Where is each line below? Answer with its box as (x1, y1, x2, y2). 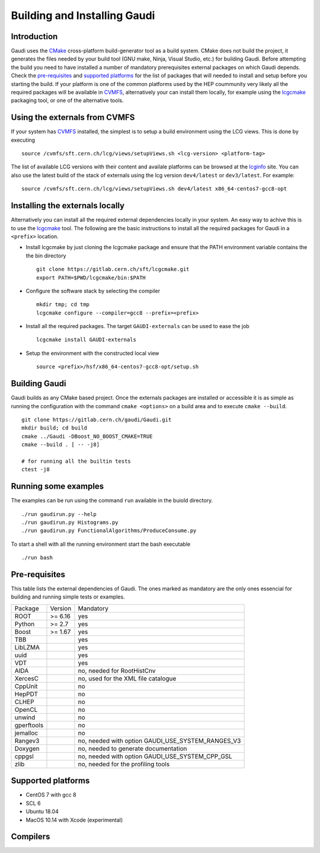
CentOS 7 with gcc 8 (25, 791, 76, 798)
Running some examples (11, 481, 104, 492)
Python (14, 620, 35, 628)
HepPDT (14, 690, 39, 698)
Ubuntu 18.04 (25, 808, 59, 815)
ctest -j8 (21, 466, 50, 473)
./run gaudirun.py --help (21, 511, 97, 517)
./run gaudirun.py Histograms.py (21, 519, 119, 526)
